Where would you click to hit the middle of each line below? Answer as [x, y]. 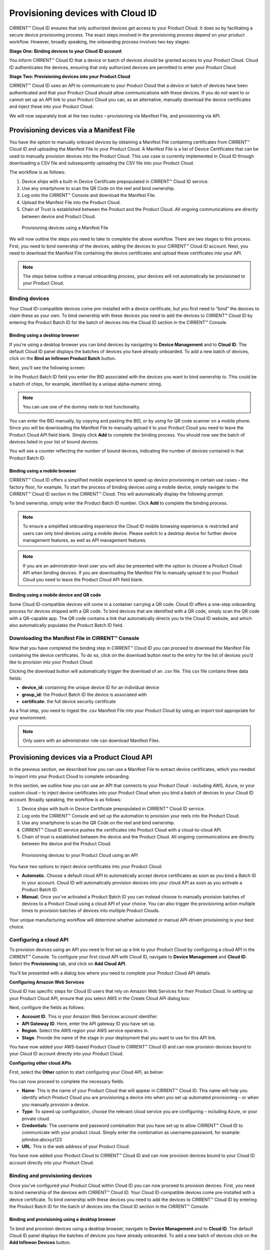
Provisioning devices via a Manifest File [72, 130]
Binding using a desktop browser [44, 335]
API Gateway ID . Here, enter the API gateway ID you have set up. [89, 1023]
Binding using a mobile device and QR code [55, 595]
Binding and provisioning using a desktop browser [62, 1219]
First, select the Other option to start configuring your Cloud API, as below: [86, 1072]
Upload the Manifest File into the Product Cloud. [71, 202]
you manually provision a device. [55, 1104]
